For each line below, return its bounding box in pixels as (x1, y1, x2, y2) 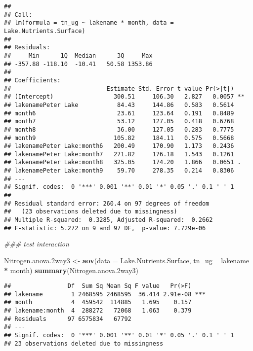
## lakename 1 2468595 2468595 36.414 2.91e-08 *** (4, 290, 206, 298)
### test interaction (4, 239, 69, 249)
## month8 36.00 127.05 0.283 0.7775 (4, 126, 234, 133)
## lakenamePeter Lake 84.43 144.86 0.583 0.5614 (4, 101, 234, 108)
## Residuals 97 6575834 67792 (4, 315, 131, 322)
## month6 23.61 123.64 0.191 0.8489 (4, 109, 234, 117)
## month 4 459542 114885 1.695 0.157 (4, 299, 192, 306)
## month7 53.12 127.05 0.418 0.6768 (4, 118, 234, 125)
